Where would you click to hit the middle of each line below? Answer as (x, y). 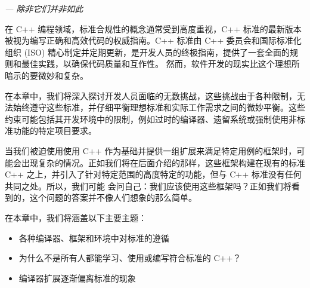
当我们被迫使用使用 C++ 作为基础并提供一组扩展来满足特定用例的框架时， (151, 150)
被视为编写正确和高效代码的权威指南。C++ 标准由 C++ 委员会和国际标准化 (153, 40)
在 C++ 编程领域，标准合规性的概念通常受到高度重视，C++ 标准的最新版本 (153, 28)
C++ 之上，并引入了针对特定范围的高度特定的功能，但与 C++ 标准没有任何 (153, 174)
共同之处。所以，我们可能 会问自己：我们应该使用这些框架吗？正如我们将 (148, 186)
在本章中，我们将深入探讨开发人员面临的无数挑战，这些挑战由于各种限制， (151, 95)
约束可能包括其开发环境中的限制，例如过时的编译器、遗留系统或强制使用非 (151, 119)
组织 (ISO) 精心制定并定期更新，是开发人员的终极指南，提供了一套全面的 (147, 52)
